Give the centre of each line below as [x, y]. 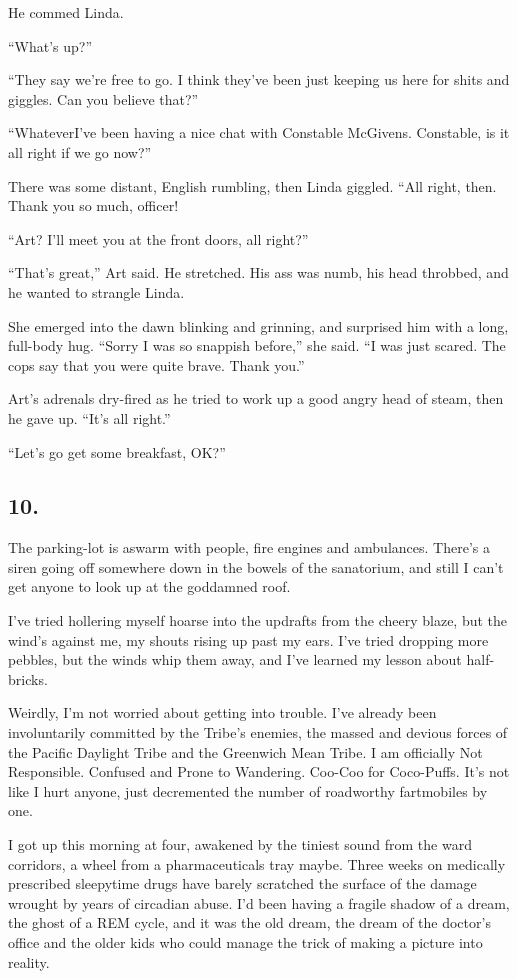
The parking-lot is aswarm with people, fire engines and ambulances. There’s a [249, 547]
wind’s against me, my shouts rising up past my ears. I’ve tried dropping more [248, 639]
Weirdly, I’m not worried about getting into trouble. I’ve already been [222, 712]
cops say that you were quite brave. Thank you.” [156, 364]
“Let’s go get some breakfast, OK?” [117, 451]
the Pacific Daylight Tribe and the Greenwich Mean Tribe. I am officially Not [245, 751]
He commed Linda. [66, 12]
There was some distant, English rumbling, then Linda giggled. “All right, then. [252, 185]
